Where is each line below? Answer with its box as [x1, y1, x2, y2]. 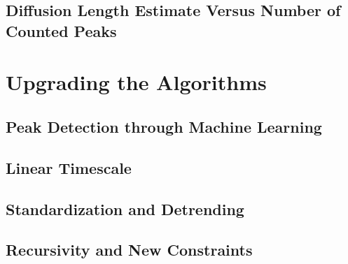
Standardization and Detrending [6, 198, 244, 219]
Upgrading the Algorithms [6, 68, 267, 96]
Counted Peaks [6, 20, 117, 41]
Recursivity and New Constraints [6, 239, 253, 261]
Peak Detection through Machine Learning [6, 115, 322, 137]
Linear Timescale [6, 156, 132, 178]
